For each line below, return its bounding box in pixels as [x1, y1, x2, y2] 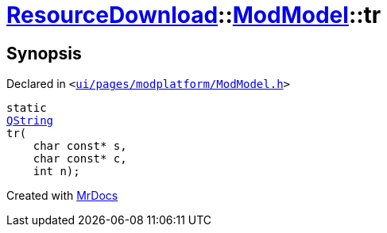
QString [6, 114, 54, 128]
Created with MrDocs [6, 189, 118, 203]
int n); [33, 165, 80, 178]
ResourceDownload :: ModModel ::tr [6, 2, 381, 29]
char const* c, [33, 152, 127, 166]
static [6, 101, 47, 115]
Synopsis [6, 43, 82, 63]
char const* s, [33, 139, 127, 153]
